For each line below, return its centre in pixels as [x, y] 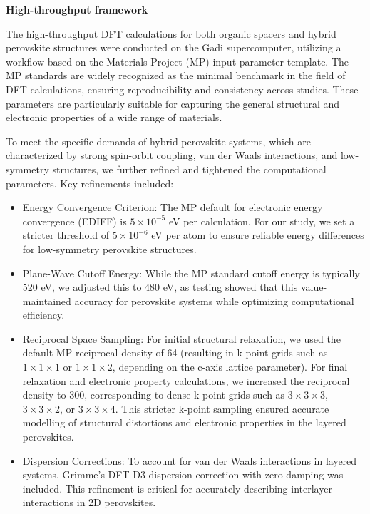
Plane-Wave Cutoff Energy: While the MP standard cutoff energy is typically [191, 273]
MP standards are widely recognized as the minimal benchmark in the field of [176, 75]
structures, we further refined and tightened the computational [189, 169]
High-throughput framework [77, 9]
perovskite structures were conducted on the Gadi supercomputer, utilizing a [174, 47]
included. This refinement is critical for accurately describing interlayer [177, 488]
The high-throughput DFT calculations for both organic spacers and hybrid [171, 33]
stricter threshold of [66, 235]
